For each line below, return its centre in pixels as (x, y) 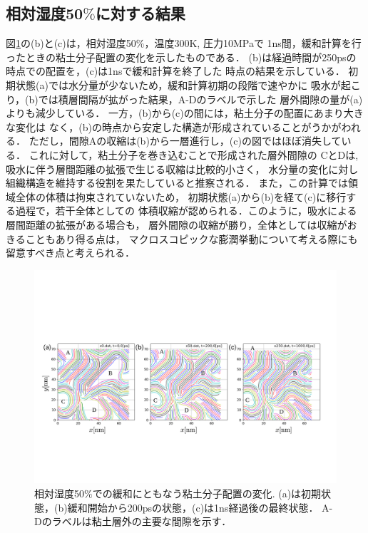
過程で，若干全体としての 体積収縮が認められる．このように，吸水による (186, 211)
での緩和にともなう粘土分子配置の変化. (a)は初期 (207, 493)
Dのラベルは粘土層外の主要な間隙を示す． (133, 521)
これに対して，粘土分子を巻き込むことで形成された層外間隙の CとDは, (194, 154)
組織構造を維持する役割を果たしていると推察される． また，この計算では (177, 183)
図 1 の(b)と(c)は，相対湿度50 (71, 43)
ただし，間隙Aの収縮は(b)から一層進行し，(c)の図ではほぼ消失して (185, 141)
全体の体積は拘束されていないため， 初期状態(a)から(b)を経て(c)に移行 (181, 196)
